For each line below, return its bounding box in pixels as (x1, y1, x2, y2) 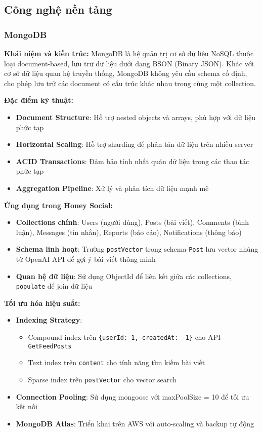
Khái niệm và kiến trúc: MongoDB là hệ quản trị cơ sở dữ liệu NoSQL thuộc (4, 48, 254, 58)
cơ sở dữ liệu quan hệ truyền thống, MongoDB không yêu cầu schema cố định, (4, 68, 247, 78)
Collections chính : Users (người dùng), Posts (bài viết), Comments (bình (16, 217, 249, 227)
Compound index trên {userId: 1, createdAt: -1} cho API (28, 332, 221, 342)
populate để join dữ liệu (16, 281, 93, 291)
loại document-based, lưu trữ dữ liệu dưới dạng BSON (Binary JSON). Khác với (4, 58, 254, 68)
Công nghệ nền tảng (4, 2, 112, 17)
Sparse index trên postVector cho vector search (28, 374, 177, 384)
